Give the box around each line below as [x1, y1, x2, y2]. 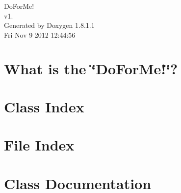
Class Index [4, 96, 84, 116]
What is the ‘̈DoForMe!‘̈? [4, 58, 178, 78]
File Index [4, 135, 75, 155]
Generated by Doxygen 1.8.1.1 [4, 20, 95, 30]
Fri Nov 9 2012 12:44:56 [4, 29, 76, 40]
